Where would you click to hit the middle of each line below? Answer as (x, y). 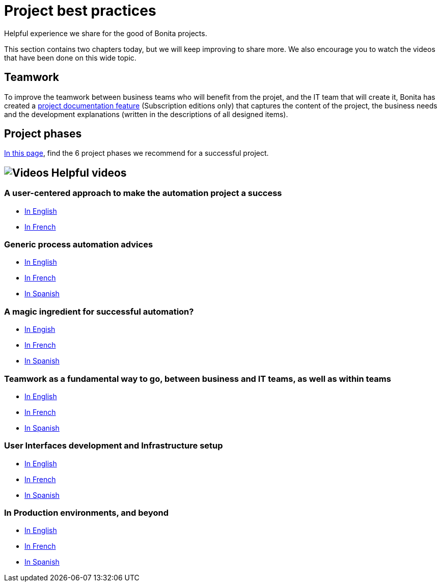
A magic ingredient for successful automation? (99, 311)
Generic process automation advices (79, 245)
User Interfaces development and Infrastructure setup (114, 446)
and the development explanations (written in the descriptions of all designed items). (146, 114)
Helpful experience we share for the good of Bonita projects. (106, 33)
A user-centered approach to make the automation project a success (143, 193)
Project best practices (80, 11)
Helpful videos (89, 173)
